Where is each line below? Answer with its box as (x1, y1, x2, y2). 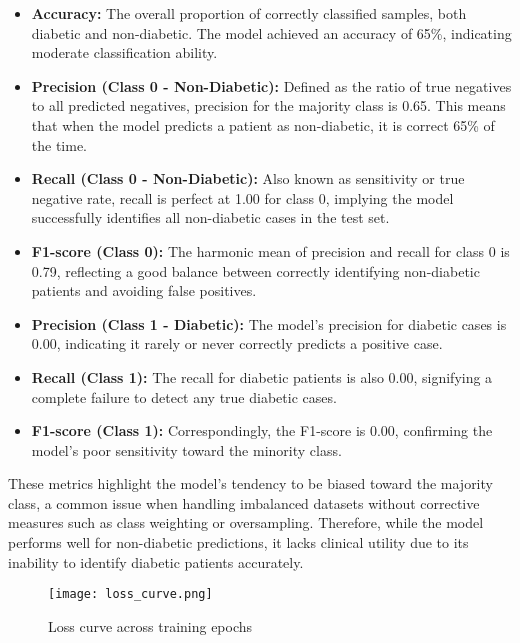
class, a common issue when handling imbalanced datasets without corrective (8, 492, 480, 513)
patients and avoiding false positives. (31, 280, 257, 301)
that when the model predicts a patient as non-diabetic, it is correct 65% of (31, 114, 495, 135)
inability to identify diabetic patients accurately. (8, 551, 304, 572)
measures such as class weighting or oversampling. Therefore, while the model (8, 512, 484, 533)
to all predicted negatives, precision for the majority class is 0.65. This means (31, 95, 506, 116)
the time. (31, 134, 88, 155)
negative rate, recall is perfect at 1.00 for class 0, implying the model (31, 187, 454, 208)
